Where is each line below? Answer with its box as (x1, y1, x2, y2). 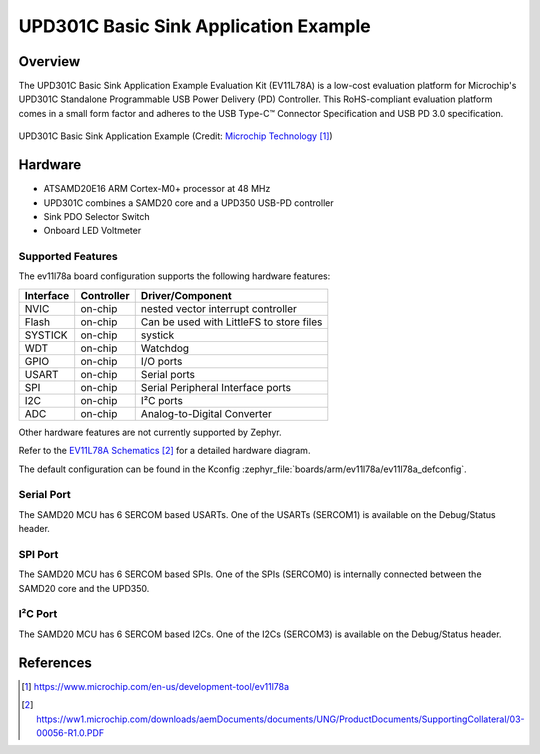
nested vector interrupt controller (140, 301, 297, 315)
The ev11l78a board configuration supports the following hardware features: (18, 270, 331, 282)
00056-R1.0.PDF (36, 726, 105, 739)
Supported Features (18, 250, 119, 264)
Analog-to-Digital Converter (140, 406, 272, 420)
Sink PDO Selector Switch (43, 210, 150, 222)
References (18, 654, 92, 671)
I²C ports (140, 393, 184, 407)
